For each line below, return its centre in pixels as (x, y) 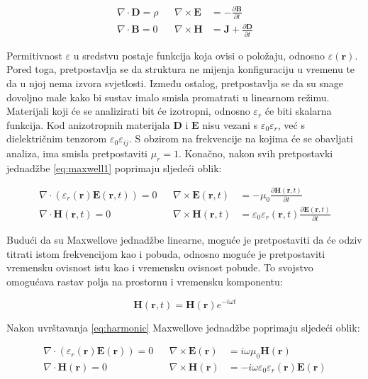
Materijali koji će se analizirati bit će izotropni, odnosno (128, 111)
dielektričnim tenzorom (57, 138)
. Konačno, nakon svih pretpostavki (256, 153)
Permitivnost (34, 55)
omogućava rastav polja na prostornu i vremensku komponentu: (145, 281)
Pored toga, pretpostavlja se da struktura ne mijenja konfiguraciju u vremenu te (181, 69)
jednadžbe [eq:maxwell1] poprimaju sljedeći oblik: (114, 168)
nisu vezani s (230, 124)
